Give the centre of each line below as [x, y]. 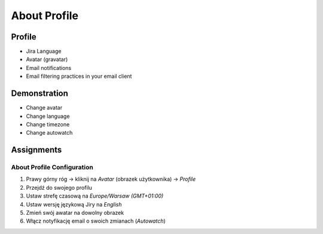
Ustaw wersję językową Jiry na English [74, 204]
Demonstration [40, 94]
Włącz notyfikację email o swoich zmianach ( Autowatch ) [96, 221]
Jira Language [44, 51]
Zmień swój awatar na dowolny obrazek [75, 213]
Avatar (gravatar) [47, 59]
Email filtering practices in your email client [79, 76]
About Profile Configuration [52, 168]
